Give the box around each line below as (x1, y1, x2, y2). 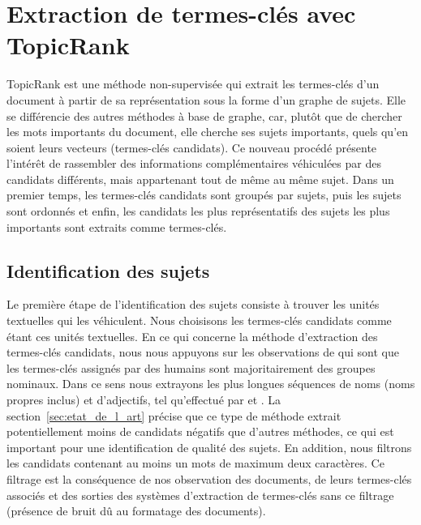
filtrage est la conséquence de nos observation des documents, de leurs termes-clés (6, 470, 412, 487)
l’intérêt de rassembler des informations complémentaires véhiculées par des (6, 155, 381, 172)
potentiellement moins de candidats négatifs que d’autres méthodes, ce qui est (6, 423, 394, 440)
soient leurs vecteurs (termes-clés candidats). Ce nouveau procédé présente (6, 139, 377, 156)
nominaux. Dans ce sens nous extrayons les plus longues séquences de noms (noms (6, 375, 415, 392)
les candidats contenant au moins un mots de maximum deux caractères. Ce (6, 455, 384, 472)
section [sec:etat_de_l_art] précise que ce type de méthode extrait (6, 407, 342, 424)
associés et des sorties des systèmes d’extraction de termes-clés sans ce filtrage (6, 486, 394, 503)
